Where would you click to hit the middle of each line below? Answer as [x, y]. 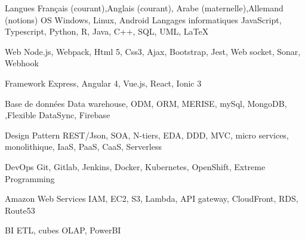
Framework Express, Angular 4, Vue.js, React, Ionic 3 [103, 83]
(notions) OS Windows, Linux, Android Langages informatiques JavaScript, [143, 19]
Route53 [20, 210]
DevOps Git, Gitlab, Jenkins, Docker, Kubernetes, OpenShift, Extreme [135, 166]
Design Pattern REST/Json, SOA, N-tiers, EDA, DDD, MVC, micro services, [147, 135]
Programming [30, 178]
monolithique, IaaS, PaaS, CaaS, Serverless [83, 147]
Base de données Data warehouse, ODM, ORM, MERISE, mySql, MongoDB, [146, 103]
